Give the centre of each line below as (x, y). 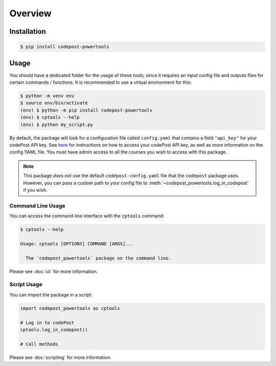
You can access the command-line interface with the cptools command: (87, 216)
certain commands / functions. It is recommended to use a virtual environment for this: (101, 82)
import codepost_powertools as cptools (70, 308)
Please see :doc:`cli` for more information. (54, 271)
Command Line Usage (38, 205)
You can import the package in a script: (51, 294)
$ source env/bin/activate (54, 103)
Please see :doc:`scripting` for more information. (61, 357)
